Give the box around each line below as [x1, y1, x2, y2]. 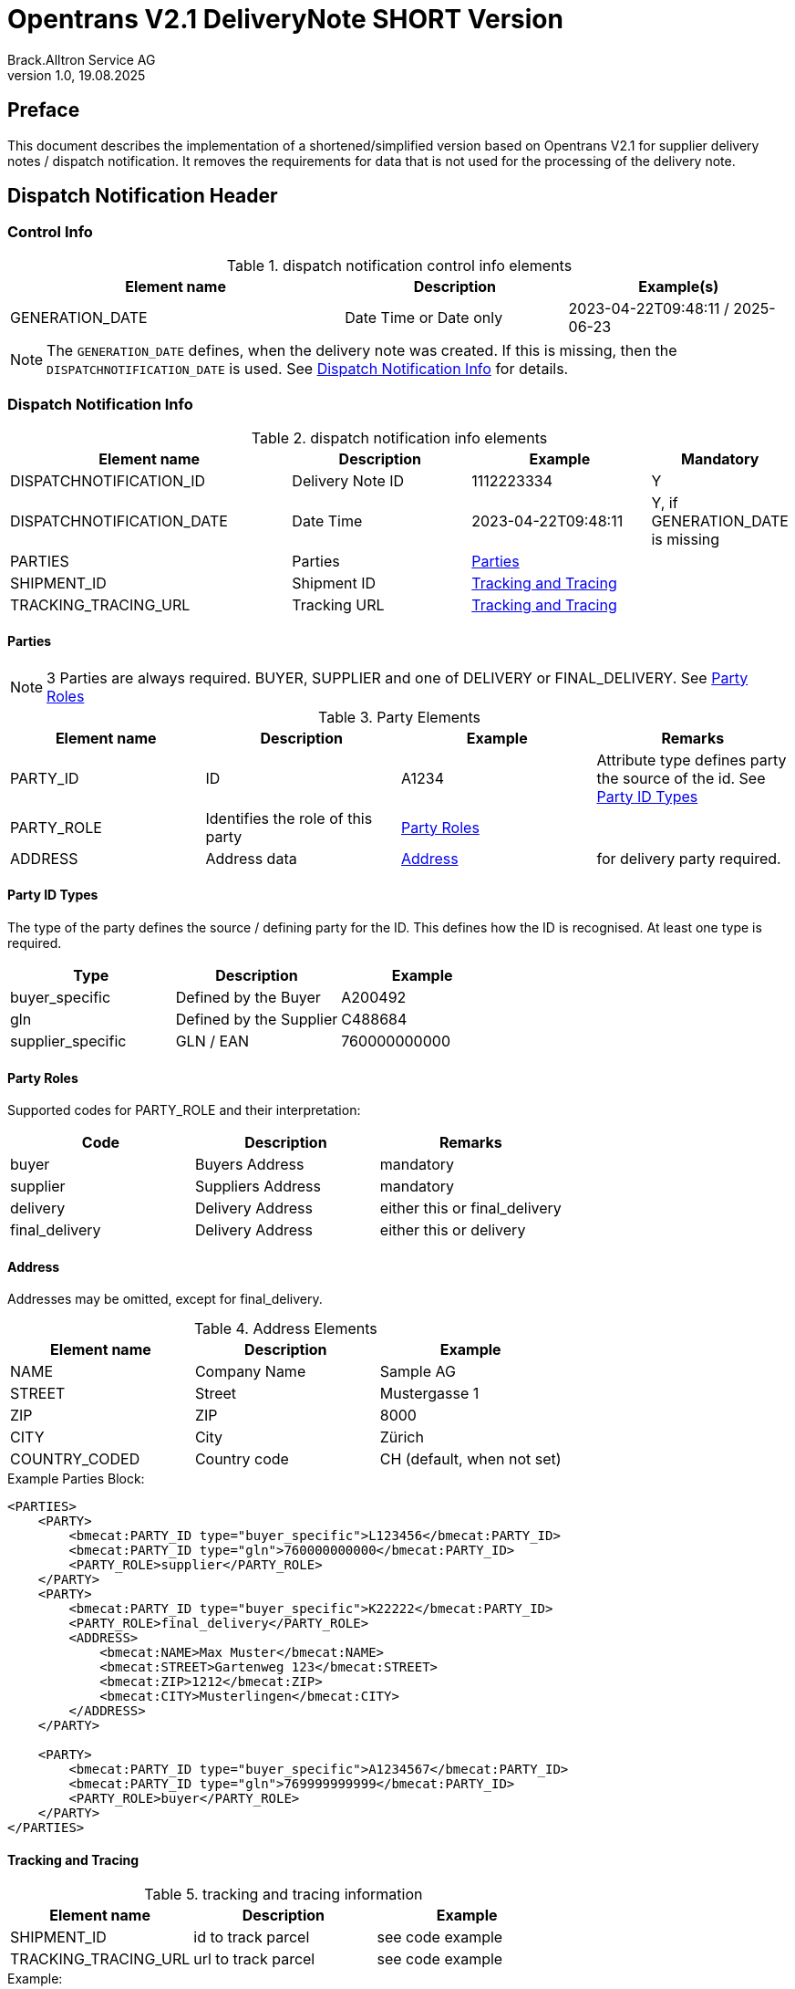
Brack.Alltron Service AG [7, 51, 156, 68]
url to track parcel [193, 1949, 315, 1968]
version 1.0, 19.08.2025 [7, 67, 146, 83]
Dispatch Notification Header [7, 184, 278, 208]
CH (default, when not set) [379, 1450, 562, 1469]
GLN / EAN [175, 1032, 250, 1050]
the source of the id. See [596, 768, 766, 787]
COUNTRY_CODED [10, 1450, 140, 1469]
